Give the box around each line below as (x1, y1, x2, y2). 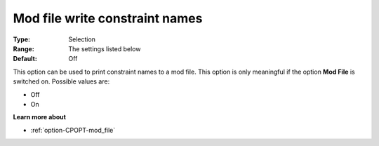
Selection (68, 35, 96, 44)
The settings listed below (68, 44, 141, 53)
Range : (13, 44, 34, 53)
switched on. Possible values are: (13, 77, 110, 86)
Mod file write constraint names (13, 11, 203, 26)
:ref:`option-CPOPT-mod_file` (30, 126, 116, 134)
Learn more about (13, 113, 67, 121)
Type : (13, 35, 31, 44)
